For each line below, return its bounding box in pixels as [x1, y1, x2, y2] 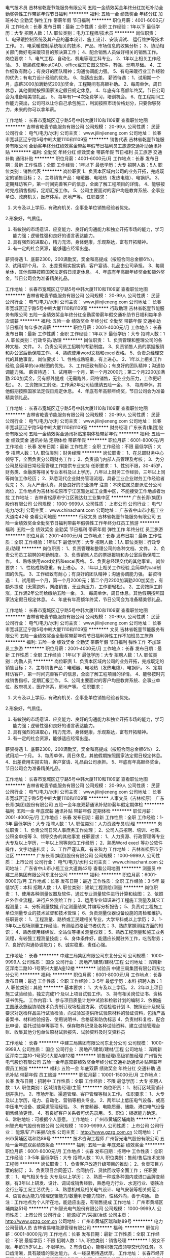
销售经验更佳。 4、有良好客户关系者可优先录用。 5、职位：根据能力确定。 [5, 1110, 160, 1116]
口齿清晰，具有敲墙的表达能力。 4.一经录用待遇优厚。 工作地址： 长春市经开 [5, 1250, 164, 1256]
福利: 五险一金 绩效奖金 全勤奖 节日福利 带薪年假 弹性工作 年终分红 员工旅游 [5, 527, 163, 532]
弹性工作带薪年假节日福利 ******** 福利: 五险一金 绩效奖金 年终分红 [14, 11, 157, 17]
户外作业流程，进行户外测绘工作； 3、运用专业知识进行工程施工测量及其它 [5, 897, 161, 903]
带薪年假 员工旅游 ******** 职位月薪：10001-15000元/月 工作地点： [19, 1072, 162, 1078]
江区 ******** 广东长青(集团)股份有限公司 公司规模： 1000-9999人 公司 [5, 853, 156, 858]
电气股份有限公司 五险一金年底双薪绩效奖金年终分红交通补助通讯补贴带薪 [5, 1059, 158, 1065]
